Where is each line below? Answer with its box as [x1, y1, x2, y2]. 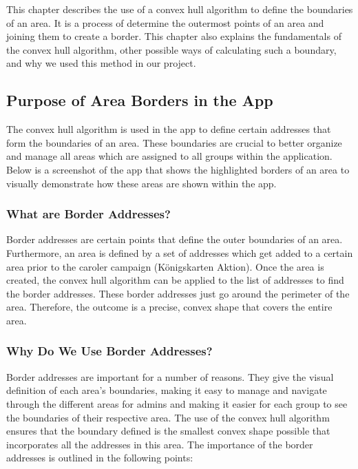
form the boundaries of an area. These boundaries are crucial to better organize [6, 135, 342, 149]
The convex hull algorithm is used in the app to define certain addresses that [6, 122, 331, 136]
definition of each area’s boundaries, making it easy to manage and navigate [6, 383, 327, 397]
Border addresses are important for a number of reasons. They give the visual [6, 369, 334, 384]
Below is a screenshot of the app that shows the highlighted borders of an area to [6, 162, 350, 176]
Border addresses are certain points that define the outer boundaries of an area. [6, 232, 343, 247]
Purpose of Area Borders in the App [6, 90, 273, 111]
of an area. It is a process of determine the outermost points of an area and [6, 15, 324, 30]
